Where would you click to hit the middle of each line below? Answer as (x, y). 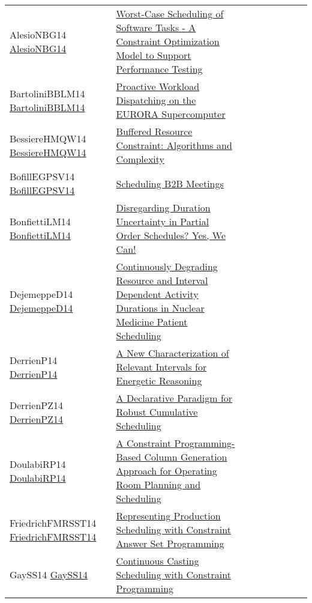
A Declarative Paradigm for (174, 398)
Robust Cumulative (157, 412)
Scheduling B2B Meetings (170, 183)
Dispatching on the (156, 100)
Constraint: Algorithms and (174, 145)
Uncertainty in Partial (163, 221)
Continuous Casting (157, 561)
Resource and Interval (162, 280)
